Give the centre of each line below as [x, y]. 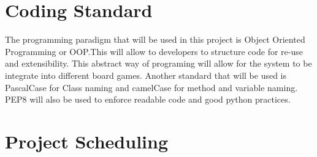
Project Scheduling [87, 141]
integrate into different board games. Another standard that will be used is [146, 75]
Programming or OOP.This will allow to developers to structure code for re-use [154, 51]
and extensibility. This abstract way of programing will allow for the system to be [158, 63]
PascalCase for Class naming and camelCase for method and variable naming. [151, 87]
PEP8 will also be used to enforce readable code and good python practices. [148, 99]
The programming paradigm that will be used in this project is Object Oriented [155, 39]
